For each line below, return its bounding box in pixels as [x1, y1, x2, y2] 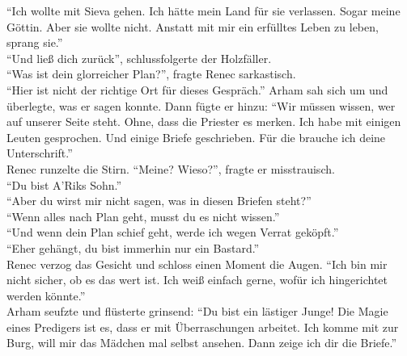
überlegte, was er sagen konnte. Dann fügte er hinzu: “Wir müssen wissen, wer [6, 97, 396, 114]
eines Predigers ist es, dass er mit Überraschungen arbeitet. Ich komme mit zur [6, 318, 399, 335]
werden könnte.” [6, 287, 86, 304]
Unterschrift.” [6, 144, 73, 161]
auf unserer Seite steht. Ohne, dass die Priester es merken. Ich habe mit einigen [6, 113, 401, 130]
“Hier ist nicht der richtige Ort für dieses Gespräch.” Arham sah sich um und [6, 81, 388, 98]
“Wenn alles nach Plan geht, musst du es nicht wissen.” [6, 207, 280, 224]
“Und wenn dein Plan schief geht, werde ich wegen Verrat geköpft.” [6, 224, 339, 241]
